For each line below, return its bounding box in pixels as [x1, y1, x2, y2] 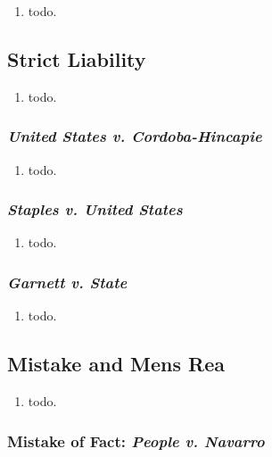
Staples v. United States [7, 198, 183, 220]
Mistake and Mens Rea [7, 350, 226, 378]
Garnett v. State [7, 270, 128, 293]
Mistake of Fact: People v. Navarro [7, 429, 265, 452]
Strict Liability [7, 45, 146, 72]
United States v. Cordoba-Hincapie [7, 125, 262, 147]
